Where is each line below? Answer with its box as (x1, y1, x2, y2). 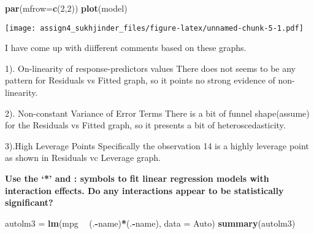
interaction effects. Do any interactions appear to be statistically (5, 184, 284, 197)
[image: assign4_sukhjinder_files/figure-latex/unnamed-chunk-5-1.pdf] (5, 23, 304, 33)
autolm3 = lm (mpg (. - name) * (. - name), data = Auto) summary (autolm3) (5, 216, 296, 229)
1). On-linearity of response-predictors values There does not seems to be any (5, 61, 296, 74)
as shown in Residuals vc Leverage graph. (5, 151, 161, 164)
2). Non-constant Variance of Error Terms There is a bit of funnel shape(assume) (5, 106, 310, 119)
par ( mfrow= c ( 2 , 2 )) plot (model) (5, 2, 128, 14)
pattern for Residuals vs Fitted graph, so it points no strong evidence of (5, 74, 275, 87)
